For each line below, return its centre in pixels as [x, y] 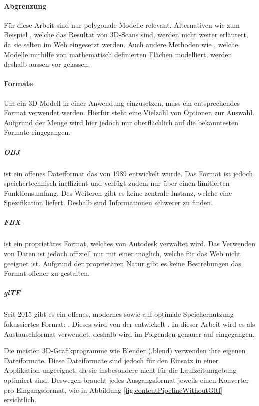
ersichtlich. [20, 399]
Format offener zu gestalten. [47, 273]
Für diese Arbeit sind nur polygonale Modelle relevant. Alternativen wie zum [122, 25]
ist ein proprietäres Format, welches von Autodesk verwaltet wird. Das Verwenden [130, 243]
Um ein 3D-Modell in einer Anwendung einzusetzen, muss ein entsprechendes [122, 103]
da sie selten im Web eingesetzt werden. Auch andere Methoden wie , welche [121, 44]
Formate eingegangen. [37, 132]
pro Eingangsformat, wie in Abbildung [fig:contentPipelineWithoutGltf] [113, 389]
